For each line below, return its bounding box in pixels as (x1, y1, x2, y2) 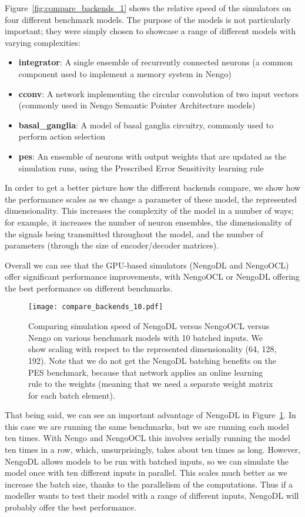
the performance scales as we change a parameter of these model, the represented (5, 193, 297, 205)
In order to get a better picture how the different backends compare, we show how (5, 181, 301, 194)
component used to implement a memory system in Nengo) (18, 67, 232, 79)
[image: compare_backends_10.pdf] (28, 303, 163, 311)
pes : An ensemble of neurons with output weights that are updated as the (18, 150, 286, 162)
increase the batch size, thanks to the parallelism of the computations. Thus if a (5, 478, 293, 490)
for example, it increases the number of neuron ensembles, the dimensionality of (5, 216, 292, 228)
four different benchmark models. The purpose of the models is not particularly (5, 13, 291, 25)
